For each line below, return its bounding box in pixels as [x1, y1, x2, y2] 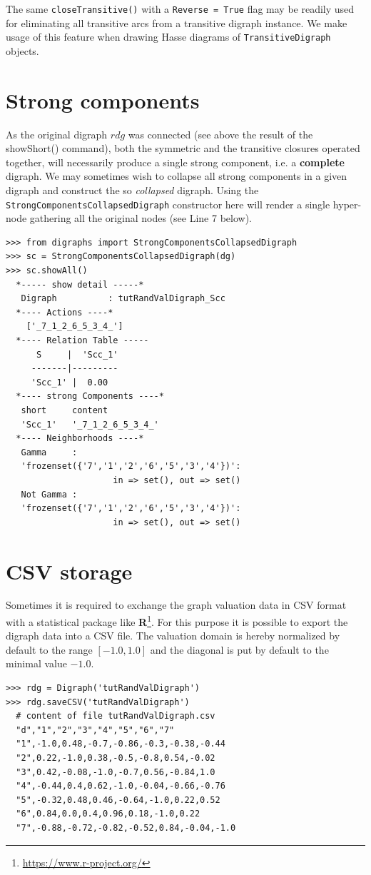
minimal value [6, 656, 67, 671]
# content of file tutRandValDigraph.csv [16, 711, 215, 722]
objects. [6, 43, 39, 58]
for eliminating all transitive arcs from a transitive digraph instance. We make [6, 15, 347, 30]
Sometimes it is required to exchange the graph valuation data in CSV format [6, 597, 347, 612]
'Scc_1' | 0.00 [31, 377, 108, 388]
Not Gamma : [21, 489, 78, 500]
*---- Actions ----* [16, 307, 113, 318]
